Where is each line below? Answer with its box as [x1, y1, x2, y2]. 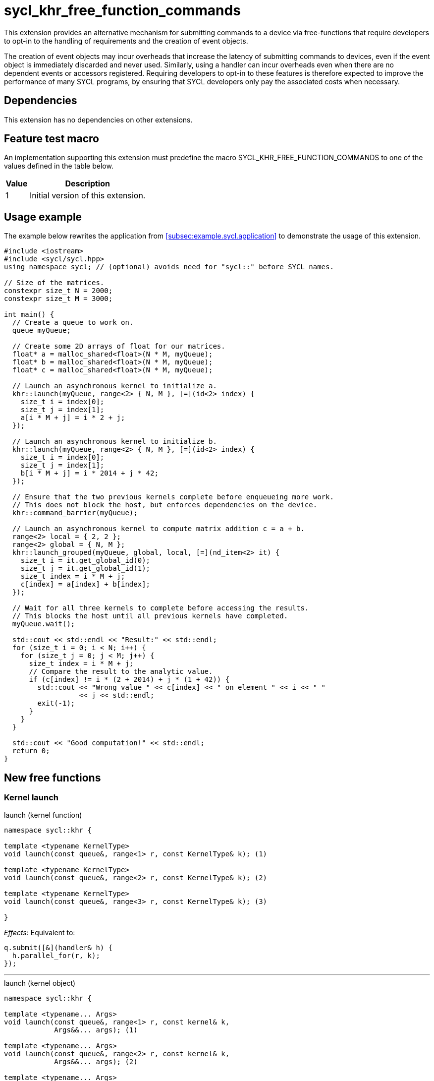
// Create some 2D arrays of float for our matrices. [12, 342, 225, 351]
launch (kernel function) [4, 810, 82, 819]
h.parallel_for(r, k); [12, 951, 100, 960]
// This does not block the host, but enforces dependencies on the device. [12, 501, 318, 509]
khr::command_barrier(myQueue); [12, 509, 138, 517]
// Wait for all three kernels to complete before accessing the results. [12, 604, 309, 612]
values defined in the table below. [4, 162, 113, 171]
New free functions [4, 771, 101, 784]
